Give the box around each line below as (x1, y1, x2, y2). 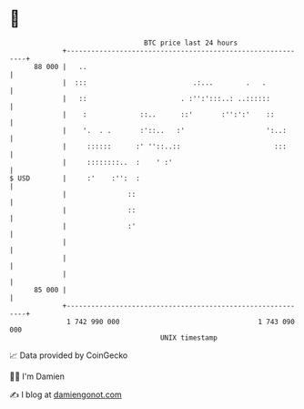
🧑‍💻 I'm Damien (9, 371, 66, 382)
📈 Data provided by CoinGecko (9, 350, 128, 361)
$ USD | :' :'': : (9, 173, 141, 183)
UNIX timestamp (159, 332, 218, 343)
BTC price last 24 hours (144, 38, 238, 47)
